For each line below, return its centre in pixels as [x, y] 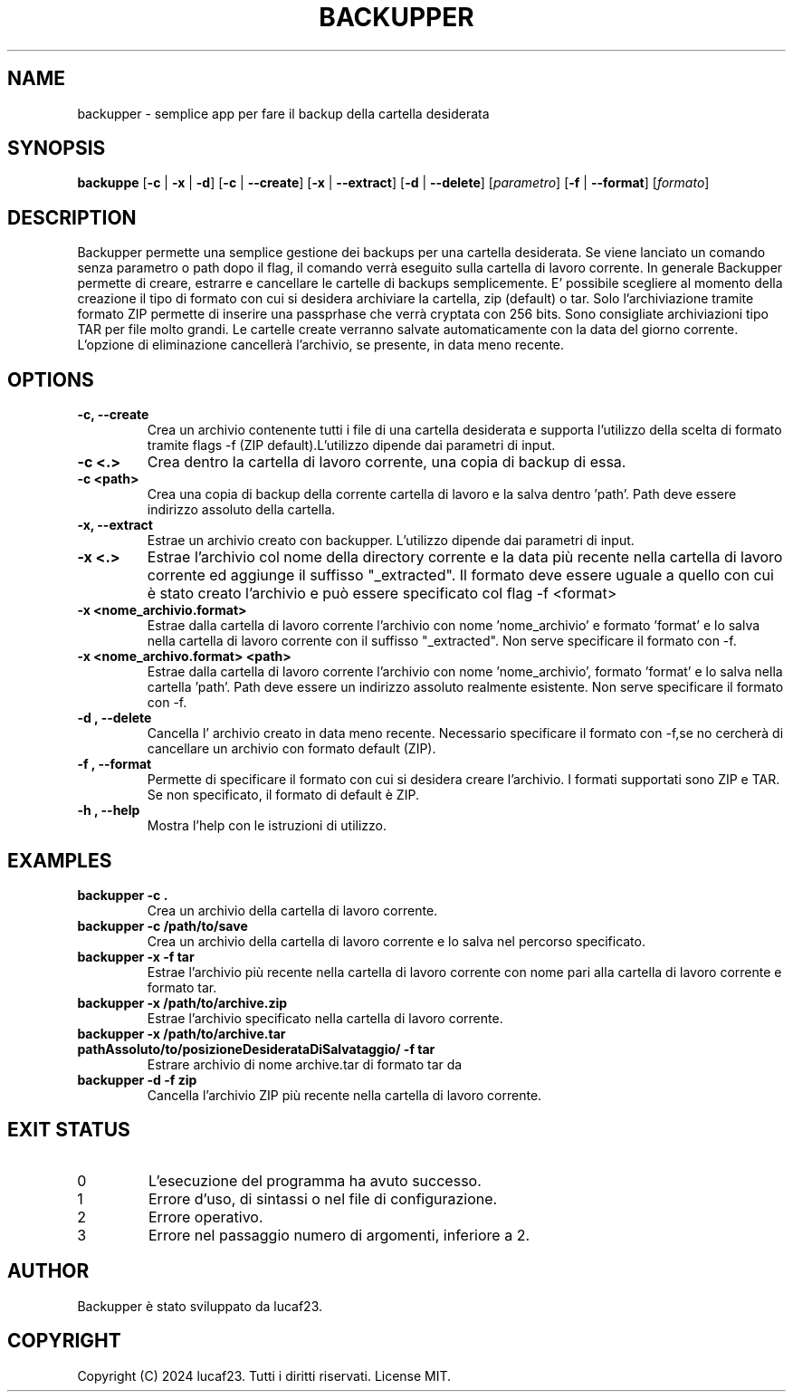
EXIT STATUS [69, 1130]
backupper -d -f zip [137, 1079]
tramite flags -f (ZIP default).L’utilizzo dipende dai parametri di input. [351, 446]
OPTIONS [51, 379]
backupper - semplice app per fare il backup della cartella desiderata [283, 113]
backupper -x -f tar [136, 956]
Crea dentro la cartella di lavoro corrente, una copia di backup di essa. [387, 462]
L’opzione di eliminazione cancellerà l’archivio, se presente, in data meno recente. [321, 345]
